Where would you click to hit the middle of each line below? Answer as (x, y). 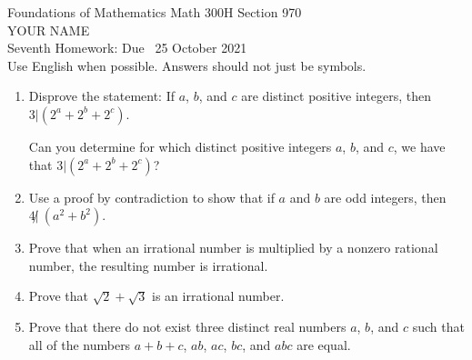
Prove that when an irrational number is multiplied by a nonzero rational (233, 248)
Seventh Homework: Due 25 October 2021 (127, 48)
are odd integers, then (385, 197)
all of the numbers (80, 344)
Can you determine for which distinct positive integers (180, 146)
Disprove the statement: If (101, 96)
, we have (419, 146)
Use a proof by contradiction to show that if (151, 197)
